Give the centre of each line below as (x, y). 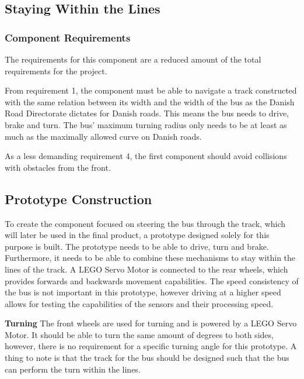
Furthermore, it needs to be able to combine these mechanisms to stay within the (150, 258)
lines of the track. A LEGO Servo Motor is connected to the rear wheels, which (146, 269)
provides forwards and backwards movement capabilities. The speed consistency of (152, 280)
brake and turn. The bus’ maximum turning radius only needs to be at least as (146, 124)
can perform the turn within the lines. (73, 369)
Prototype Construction (78, 199)
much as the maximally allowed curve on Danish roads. (103, 136)
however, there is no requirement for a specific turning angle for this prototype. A (151, 346)
